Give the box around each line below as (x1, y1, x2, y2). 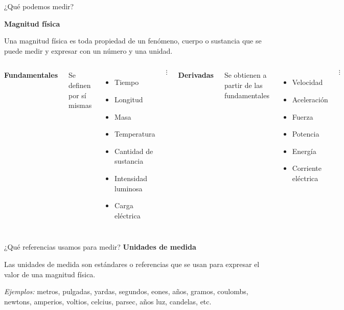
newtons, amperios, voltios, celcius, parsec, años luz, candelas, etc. (4, 296, 212, 306)
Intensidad (114, 172, 147, 183)
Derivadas (178, 70, 214, 80)
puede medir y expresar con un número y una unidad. (4, 45, 173, 56)
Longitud (114, 94, 143, 104)
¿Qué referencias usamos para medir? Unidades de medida (4, 241, 196, 252)
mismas (68, 100, 92, 110)
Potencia (292, 128, 319, 139)
